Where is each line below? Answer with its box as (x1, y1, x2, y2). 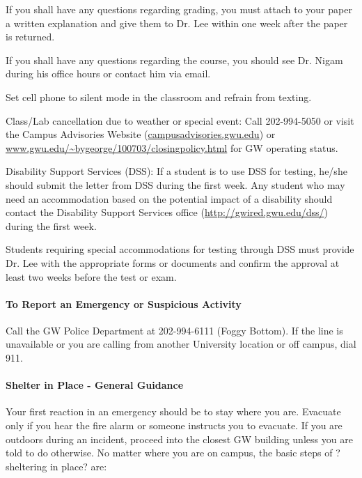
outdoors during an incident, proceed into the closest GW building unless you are (6, 431, 353, 446)
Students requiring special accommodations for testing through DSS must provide (6, 242, 354, 256)
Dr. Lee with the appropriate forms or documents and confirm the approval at (6, 255, 340, 270)
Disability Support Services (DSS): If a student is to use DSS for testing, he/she (6, 164, 347, 178)
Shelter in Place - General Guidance (6, 378, 184, 392)
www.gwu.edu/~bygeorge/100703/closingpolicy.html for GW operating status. (6, 140, 338, 155)
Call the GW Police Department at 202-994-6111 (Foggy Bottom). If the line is (6, 323, 343, 337)
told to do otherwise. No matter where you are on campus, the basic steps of (6, 445, 333, 460)
